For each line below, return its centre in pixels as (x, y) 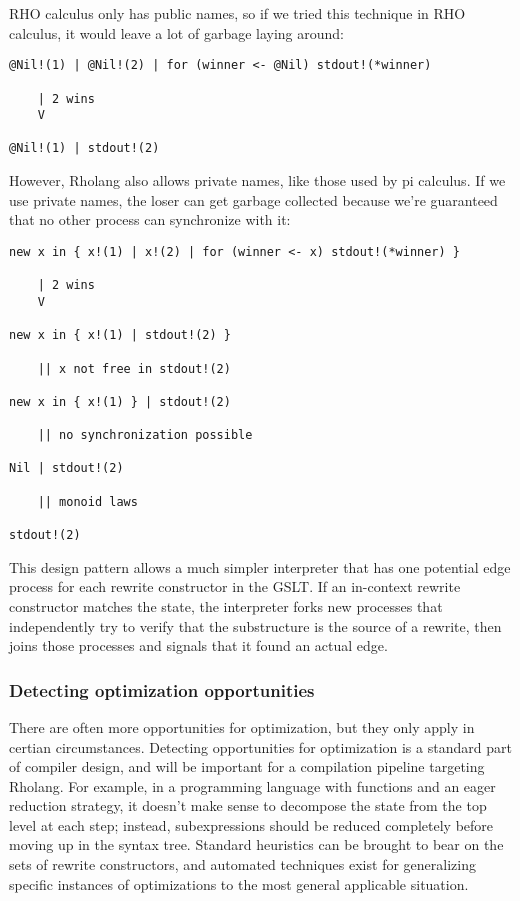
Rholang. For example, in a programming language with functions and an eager (252, 785)
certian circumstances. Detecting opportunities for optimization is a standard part (260, 746)
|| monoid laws (87, 501)
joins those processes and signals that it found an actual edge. (198, 645)
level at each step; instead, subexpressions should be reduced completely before (251, 824)
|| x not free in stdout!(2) (134, 368)
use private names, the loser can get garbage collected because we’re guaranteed (253, 199)
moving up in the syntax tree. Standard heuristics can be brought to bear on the (256, 844)
